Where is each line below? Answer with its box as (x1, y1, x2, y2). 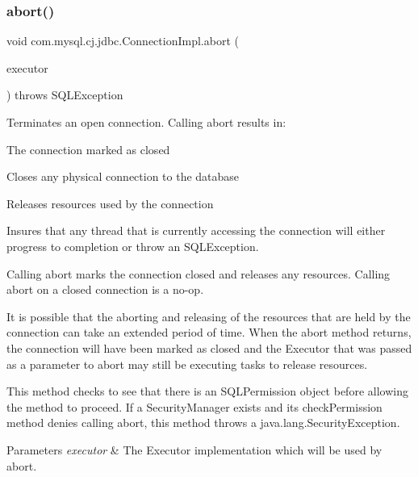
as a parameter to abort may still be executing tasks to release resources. (6, 355, 368, 372)
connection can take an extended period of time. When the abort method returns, (6, 324, 412, 341)
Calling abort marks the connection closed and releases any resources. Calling (6, 265, 391, 282)
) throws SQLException (6, 86, 123, 103)
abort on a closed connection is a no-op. (6, 281, 204, 298)
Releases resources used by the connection (6, 195, 214, 211)
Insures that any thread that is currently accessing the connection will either (6, 222, 386, 239)
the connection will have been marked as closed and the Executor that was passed (6, 339, 412, 356)
